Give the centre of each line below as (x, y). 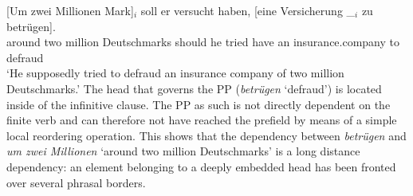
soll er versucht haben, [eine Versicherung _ (248, 10)
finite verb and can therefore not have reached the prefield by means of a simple (202, 120)
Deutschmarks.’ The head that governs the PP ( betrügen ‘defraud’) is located (194, 88)
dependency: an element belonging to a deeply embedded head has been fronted (201, 166)
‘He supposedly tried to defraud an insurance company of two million (175, 73)
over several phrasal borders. (76, 182)
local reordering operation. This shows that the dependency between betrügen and (206, 135)
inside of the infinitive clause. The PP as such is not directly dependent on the (199, 104)
